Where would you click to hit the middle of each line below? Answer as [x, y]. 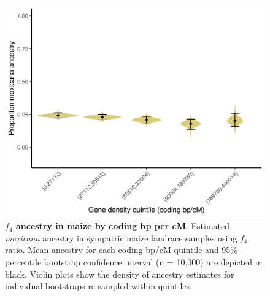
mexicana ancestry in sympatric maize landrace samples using [121, 237]
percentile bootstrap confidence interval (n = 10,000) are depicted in [134, 261]
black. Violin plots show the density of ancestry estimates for [120, 274]
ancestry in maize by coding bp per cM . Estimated [123, 226]
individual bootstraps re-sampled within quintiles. [98, 286]
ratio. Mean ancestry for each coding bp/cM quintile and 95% [121, 250]
